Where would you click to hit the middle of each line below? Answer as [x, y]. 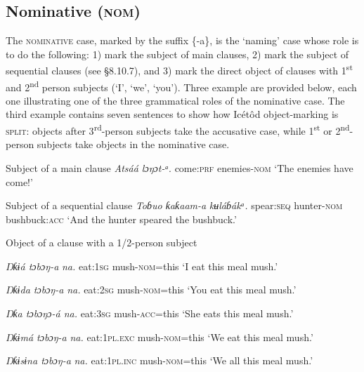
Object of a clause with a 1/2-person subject [102, 243]
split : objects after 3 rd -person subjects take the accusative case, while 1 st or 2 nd [178, 129]
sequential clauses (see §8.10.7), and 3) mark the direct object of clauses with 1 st [179, 69]
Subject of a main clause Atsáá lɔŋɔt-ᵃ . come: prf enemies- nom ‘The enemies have [180, 167]
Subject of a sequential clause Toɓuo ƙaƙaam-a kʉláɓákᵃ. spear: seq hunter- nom [174, 205]
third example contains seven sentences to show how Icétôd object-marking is [172, 114]
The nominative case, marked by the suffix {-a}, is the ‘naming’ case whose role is [182, 40]
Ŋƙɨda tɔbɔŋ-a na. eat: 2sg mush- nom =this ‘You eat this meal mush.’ [151, 290]
